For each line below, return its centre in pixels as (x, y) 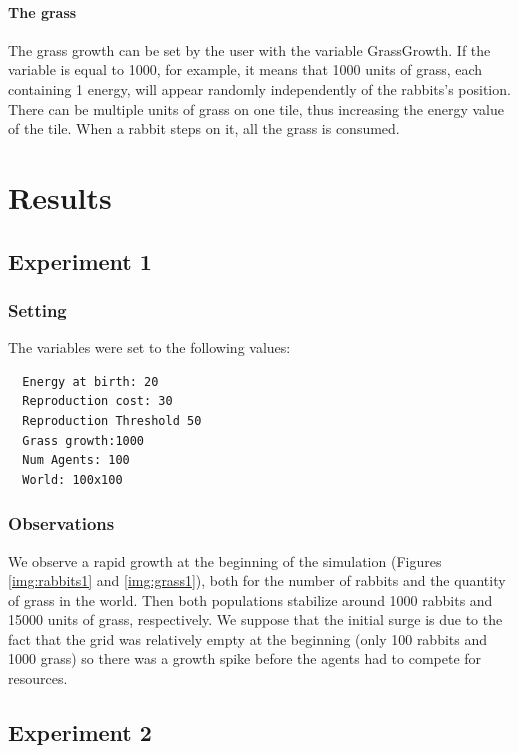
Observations (61, 523)
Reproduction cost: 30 (97, 401)
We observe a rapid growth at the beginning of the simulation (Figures (225, 560)
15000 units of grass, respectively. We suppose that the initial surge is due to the (255, 619)
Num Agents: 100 (76, 460)
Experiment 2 (80, 732)
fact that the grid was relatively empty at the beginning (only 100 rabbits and (248, 638)
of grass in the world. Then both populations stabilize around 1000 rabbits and (250, 599)
